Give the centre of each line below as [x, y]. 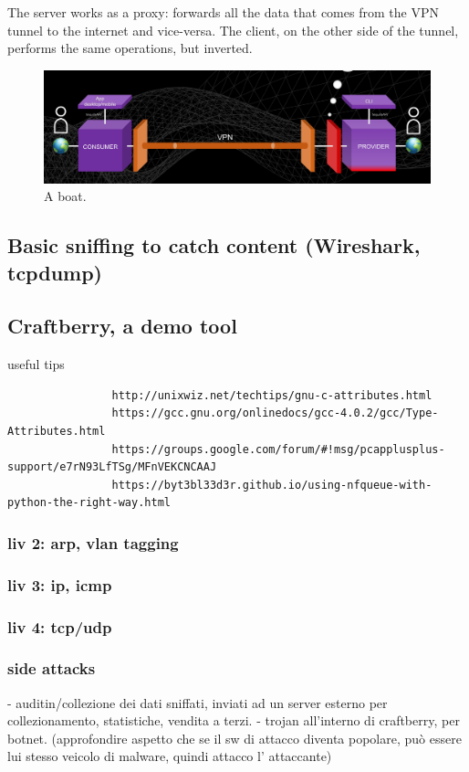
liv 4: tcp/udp [60, 626]
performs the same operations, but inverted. [130, 48]
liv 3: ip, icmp [60, 584]
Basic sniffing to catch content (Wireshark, [214, 245]
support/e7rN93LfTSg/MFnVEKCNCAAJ [112, 467]
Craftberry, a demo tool [122, 326]
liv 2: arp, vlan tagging [93, 542]
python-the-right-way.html [89, 503]
